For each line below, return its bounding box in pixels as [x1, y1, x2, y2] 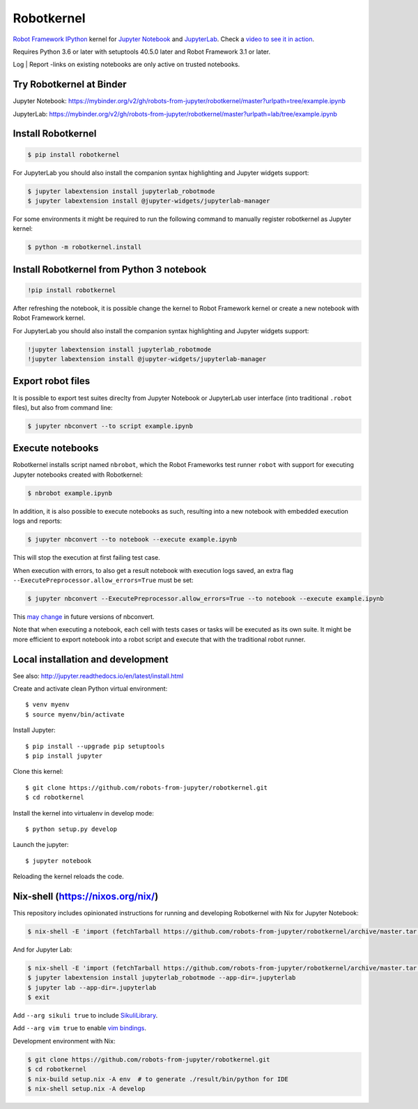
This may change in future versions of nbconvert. [13, 612, 155, 620]
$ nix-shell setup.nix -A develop [27, 1085, 146, 1093]
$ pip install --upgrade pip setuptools [25, 742, 165, 750]
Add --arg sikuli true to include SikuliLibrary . [13, 1011, 158, 1020]
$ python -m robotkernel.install [27, 243, 142, 251]
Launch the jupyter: [13, 841, 69, 849]
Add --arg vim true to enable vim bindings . [13, 1024, 146, 1032]
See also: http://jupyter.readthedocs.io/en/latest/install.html [13, 671, 184, 680]
